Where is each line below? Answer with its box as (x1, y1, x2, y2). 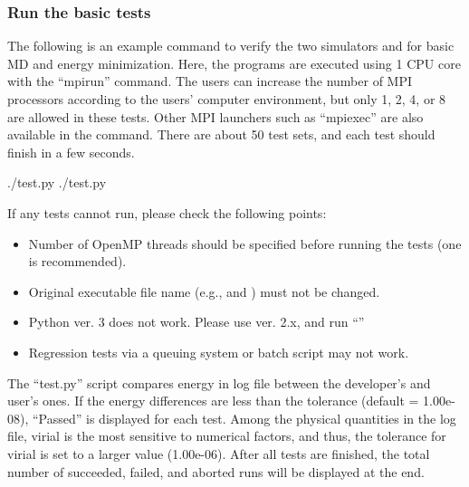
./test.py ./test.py (7, 173, 107, 192)
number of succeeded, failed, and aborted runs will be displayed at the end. (7, 462, 425, 481)
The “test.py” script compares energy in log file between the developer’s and (7, 373, 431, 392)
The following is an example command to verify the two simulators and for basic (7, 36, 455, 55)
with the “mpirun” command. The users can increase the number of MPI (7, 72, 413, 91)
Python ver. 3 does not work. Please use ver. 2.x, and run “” (28, 312, 365, 331)
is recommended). (28, 252, 127, 271)
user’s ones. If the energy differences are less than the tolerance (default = (7, 391, 419, 410)
